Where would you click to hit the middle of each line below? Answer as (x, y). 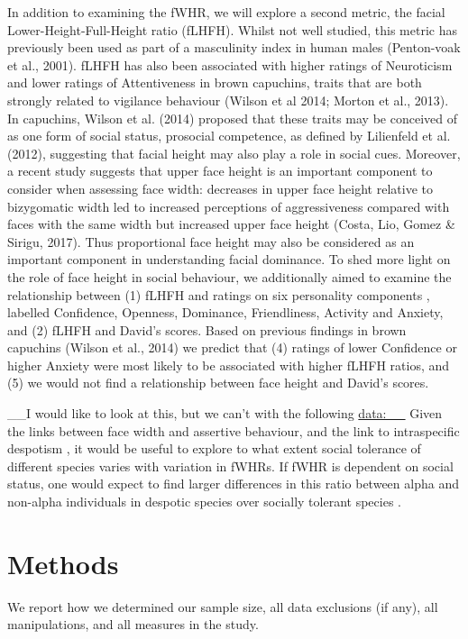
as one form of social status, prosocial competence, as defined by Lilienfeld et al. (229, 136)
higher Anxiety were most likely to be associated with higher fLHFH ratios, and (229, 365)
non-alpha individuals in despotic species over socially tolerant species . (204, 502)
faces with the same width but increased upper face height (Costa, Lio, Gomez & (231, 224)
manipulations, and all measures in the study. (133, 624)
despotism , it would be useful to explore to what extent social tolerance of (214, 448)
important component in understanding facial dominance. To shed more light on (229, 259)
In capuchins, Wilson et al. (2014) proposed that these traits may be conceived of (232, 118)
